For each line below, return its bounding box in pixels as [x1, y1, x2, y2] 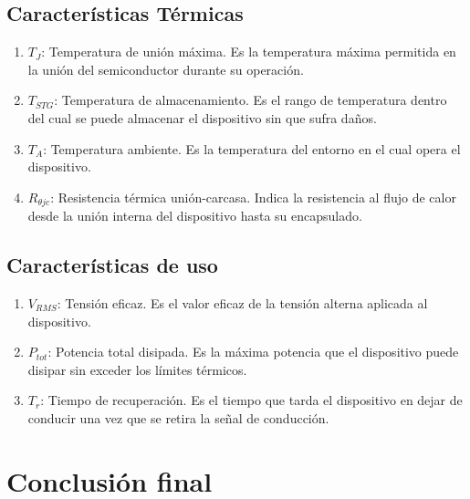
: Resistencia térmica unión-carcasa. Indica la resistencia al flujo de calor [50, 187, 456, 206]
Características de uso [6, 251, 218, 279]
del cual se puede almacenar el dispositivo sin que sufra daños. [27, 108, 377, 127]
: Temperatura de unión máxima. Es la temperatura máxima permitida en [41, 42, 456, 61]
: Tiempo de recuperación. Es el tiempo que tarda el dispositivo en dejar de [40, 390, 463, 410]
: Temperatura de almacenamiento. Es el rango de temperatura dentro [54, 90, 447, 109]
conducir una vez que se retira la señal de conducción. [27, 408, 329, 427]
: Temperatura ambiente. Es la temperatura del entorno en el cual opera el [43, 139, 461, 158]
